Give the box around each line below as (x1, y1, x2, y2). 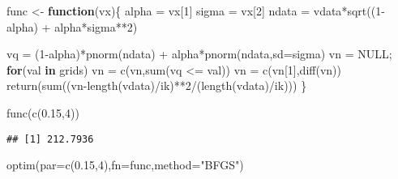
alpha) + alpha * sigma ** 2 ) (6, 18, 138, 35)
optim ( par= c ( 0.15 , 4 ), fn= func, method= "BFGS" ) (6, 156, 244, 173)
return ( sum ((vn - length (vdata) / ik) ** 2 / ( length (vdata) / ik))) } (6, 77, 307, 94)
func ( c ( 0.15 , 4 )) (6, 104, 79, 121)
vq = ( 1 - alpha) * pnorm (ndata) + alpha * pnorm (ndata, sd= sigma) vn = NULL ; (6, 45, 392, 62)
